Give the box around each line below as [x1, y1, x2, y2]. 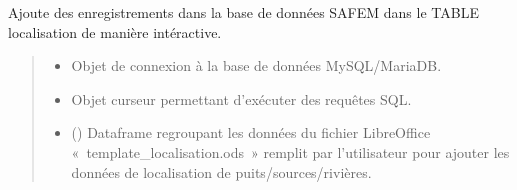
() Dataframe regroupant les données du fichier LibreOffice [71, 122, 431, 143]
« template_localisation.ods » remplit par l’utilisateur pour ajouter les [71, 141, 510, 162]
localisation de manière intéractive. [8, 21, 222, 42]
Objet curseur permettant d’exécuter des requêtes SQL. [71, 88, 412, 109]
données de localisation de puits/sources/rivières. [71, 161, 372, 182]
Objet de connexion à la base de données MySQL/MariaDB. [71, 55, 442, 76]
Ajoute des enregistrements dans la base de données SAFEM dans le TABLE [8, 2, 479, 22]
